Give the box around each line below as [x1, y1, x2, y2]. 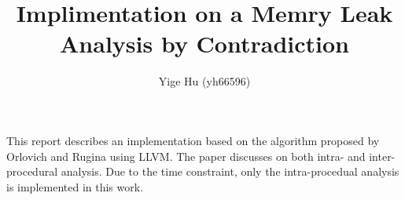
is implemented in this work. [6, 178, 144, 195]
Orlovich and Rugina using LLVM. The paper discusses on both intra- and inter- [6, 147, 396, 164]
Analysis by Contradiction [60, 27, 349, 60]
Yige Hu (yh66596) [158, 73, 251, 89]
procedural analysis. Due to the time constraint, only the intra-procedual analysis [6, 163, 399, 180]
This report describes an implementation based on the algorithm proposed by [6, 132, 380, 148]
